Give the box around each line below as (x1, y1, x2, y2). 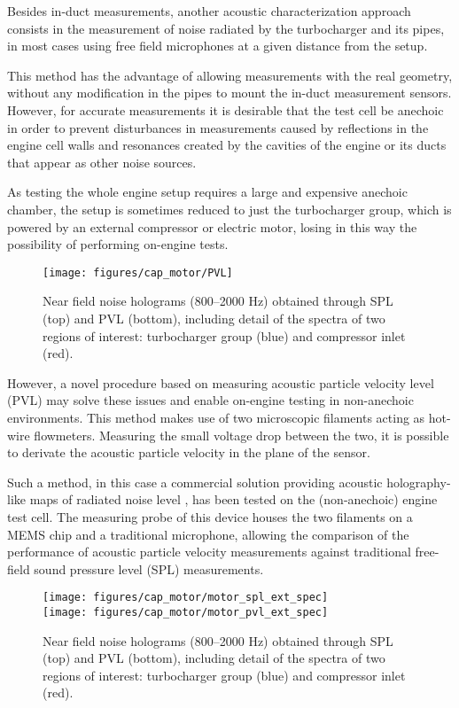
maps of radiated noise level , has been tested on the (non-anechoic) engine (29, 490, 438, 509)
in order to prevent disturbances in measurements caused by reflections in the (7, 118, 429, 136)
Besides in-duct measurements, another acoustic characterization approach (7, 2, 411, 19)
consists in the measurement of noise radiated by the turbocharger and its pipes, (7, 19, 445, 37)
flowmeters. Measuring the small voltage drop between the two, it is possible (34, 425, 449, 444)
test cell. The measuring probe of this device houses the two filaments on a (7, 507, 413, 525)
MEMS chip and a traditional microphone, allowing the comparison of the (7, 525, 409, 543)
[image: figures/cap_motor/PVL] (43, 266, 233, 279)
